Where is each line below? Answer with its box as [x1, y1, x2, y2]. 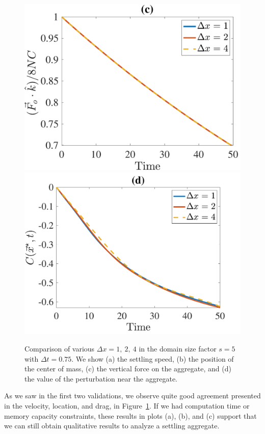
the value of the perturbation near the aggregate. [24, 373, 178, 384]
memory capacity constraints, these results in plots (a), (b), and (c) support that [4, 410, 257, 421]
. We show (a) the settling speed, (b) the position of [71, 353, 234, 364]
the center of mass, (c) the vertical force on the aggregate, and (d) [24, 363, 231, 374]
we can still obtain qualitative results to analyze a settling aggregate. [4, 420, 220, 431]
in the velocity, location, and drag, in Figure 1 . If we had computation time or [4, 400, 250, 411]
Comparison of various [24, 343, 95, 354]
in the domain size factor [139, 343, 217, 354]
